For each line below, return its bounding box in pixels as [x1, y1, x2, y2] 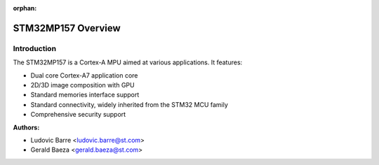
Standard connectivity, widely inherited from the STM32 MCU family [30, 100, 228, 108]
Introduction [13, 43, 56, 53]
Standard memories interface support [30, 91, 140, 99]
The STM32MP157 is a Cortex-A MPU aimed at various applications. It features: [13, 58, 243, 66]
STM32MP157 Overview [13, 22, 121, 34]
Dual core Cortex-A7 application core [30, 71, 138, 80]
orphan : [13, 4, 37, 12]
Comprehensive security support [30, 110, 126, 119]
